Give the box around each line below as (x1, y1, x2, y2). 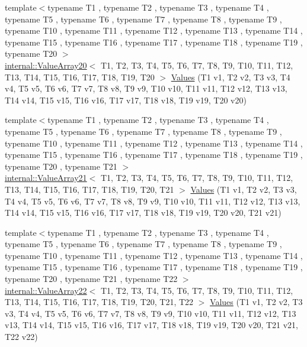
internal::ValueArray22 (5, 284, 87, 296)
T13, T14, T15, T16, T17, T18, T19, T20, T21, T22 (5, 296, 194, 308)
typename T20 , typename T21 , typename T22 (5, 273, 178, 285)
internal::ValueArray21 (5, 171, 87, 184)
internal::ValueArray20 (5, 59, 87, 71)
